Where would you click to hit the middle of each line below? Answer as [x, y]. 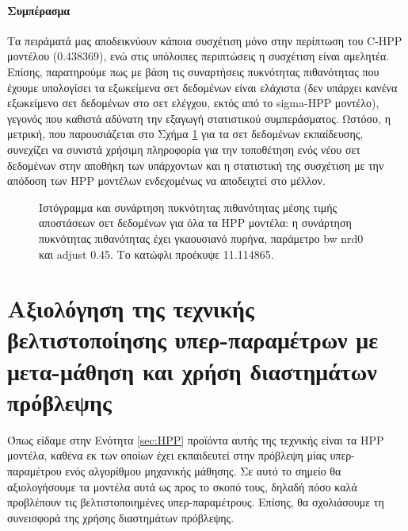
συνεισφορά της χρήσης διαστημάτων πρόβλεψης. [121, 517]
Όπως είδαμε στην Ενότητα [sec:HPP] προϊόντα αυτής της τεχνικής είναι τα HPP [196, 439]
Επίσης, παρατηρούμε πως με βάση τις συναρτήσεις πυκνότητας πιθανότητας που [193, 71]
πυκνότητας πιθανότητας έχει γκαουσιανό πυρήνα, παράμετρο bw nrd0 [201, 238]
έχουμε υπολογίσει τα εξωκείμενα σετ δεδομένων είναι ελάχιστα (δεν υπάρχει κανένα [202, 87]
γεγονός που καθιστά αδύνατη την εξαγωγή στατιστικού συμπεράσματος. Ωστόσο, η [199, 118]
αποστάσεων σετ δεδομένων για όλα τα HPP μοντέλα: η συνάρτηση [195, 223]
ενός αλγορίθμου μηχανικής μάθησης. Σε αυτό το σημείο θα [203, 470]
